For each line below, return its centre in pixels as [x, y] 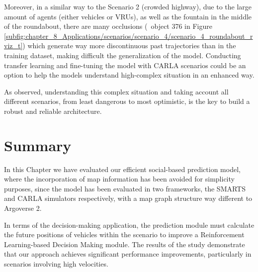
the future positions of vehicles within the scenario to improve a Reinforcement [124, 234]
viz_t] [13, 45]
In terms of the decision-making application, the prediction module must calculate [129, 225]
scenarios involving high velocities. [56, 264]
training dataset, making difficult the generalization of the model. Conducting [123, 55]
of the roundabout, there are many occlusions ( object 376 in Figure [108, 26]
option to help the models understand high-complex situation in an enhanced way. [129, 75]
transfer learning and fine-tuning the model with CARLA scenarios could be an [125, 65]
